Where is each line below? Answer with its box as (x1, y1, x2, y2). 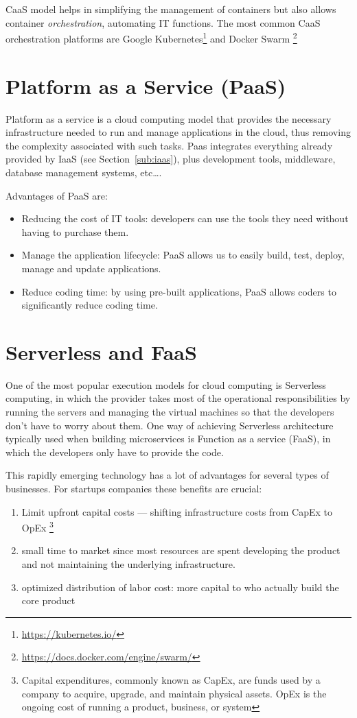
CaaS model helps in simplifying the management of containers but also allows (5, 2, 336, 16)
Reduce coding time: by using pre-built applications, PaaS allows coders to (21, 284, 336, 298)
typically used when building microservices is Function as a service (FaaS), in (5, 431, 331, 446)
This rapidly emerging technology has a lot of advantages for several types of (5, 468, 329, 482)
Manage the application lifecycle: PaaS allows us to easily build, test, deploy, (21, 248, 345, 262)
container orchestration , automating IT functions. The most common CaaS (5, 15, 321, 29)
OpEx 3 (21, 518, 54, 534)
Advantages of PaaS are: (5, 188, 108, 202)
